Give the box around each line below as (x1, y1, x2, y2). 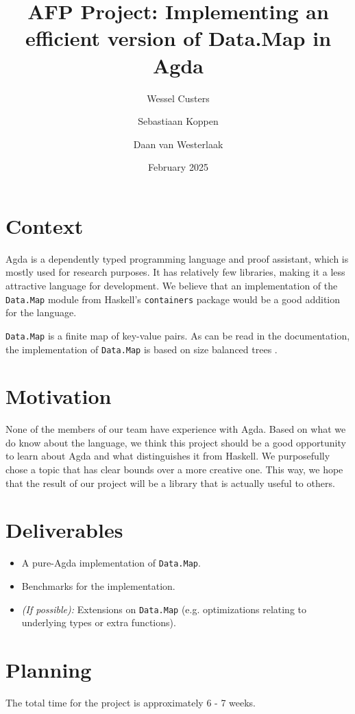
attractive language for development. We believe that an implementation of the (5, 278, 338, 292)
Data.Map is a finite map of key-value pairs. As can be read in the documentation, (5, 328, 350, 342)
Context (5, 211, 84, 239)
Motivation (5, 382, 112, 410)
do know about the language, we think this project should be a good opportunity (5, 435, 346, 449)
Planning (5, 656, 92, 684)
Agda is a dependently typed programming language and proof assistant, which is (5, 251, 349, 265)
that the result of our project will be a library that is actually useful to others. (5, 475, 335, 490)
